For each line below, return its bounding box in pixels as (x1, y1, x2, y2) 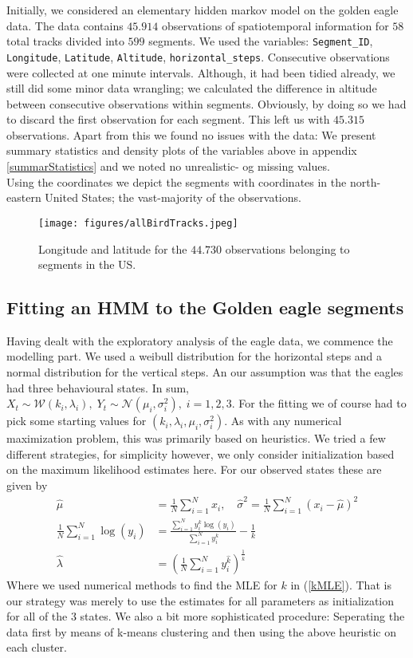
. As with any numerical (224, 412, 342, 429)
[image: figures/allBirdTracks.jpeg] (38, 217, 238, 229)
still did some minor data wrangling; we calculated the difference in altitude (6, 80, 377, 97)
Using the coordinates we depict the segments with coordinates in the (6, 173, 347, 190)
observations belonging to (225, 240, 350, 257)
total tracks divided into (6, 33, 124, 49)
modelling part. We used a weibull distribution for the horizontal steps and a (6, 348, 383, 364)
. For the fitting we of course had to (231, 395, 407, 412)
